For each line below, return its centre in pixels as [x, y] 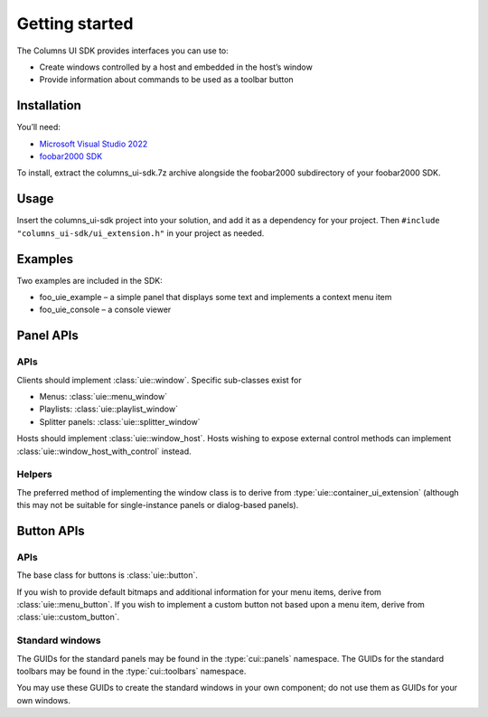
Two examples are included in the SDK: [89, 280]
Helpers [35, 475]
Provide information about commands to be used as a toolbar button [166, 80]
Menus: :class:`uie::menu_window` [103, 396]
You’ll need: [38, 127]
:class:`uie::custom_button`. [68, 617]
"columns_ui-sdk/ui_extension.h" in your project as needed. [141, 233]
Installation [49, 105]
